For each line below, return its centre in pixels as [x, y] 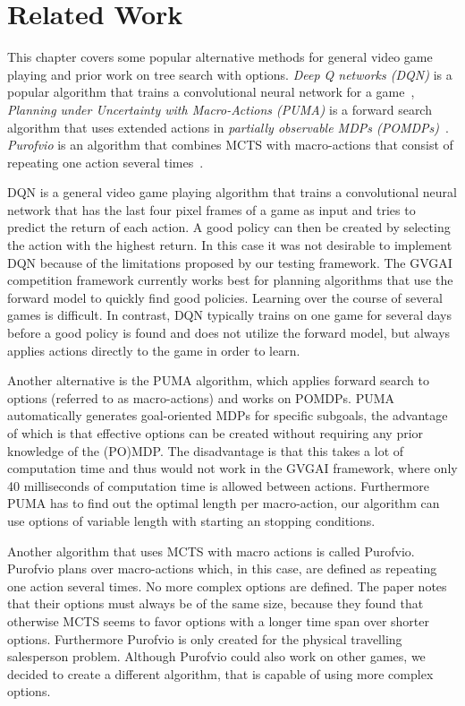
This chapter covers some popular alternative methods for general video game [220, 57]
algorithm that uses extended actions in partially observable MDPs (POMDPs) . [228, 127]
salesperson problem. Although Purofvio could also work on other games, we [216, 656]
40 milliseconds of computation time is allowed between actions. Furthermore [218, 485]
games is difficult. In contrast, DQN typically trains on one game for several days [229, 315]
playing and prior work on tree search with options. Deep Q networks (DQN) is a [230, 74]
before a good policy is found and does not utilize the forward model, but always [229, 333]
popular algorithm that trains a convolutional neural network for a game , [211, 92]
